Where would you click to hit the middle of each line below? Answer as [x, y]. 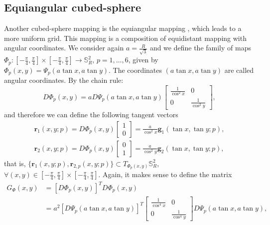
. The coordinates [135, 70]
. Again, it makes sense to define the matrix [165, 174]
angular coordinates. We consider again [64, 48]
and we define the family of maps [200, 48]
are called [239, 70]
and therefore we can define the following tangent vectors [91, 114]
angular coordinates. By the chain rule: [64, 80]
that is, [15, 163]
